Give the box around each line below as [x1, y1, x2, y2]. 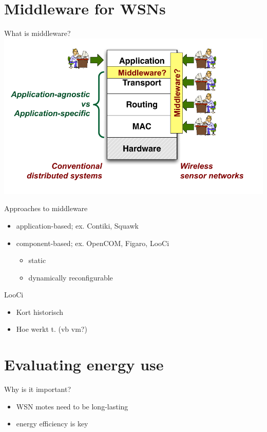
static [28, 255, 46, 266]
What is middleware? [4, 28, 71, 39]
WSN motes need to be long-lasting [16, 401, 128, 411]
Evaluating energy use [4, 354, 164, 375]
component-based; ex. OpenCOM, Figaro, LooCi [16, 237, 169, 248]
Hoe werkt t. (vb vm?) [16, 324, 87, 334]
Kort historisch [16, 306, 64, 317]
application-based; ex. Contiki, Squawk [16, 220, 139, 231]
